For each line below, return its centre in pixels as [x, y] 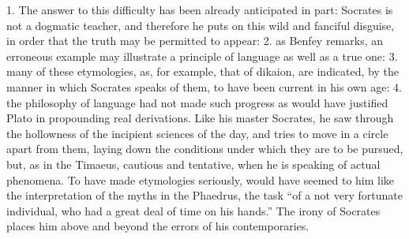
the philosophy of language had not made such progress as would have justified [197, 102]
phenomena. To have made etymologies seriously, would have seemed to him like [201, 179]
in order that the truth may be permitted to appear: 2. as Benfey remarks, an [195, 41]
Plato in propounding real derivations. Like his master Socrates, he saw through [200, 118]
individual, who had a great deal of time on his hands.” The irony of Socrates [193, 210]
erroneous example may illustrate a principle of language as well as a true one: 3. [202, 56]
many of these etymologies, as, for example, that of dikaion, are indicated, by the [203, 71]
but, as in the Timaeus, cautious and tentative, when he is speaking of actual [193, 164]
